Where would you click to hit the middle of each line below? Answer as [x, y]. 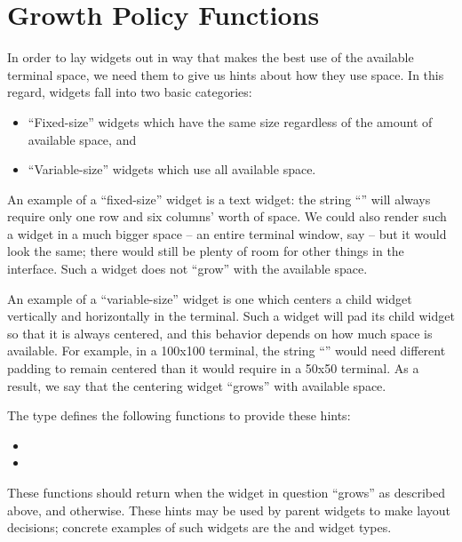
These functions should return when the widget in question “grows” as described [227, 492]
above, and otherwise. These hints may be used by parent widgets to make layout [229, 510]
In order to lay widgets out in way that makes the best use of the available [211, 57]
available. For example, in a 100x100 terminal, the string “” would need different [227, 351]
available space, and [82, 139]
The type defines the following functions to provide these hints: [179, 415]
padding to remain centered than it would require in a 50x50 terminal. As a [213, 368]
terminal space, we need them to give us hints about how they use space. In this [226, 74]
